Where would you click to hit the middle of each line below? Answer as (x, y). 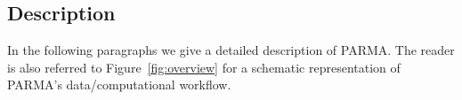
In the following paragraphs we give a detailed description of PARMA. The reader (231, 50)
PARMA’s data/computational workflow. (119, 85)
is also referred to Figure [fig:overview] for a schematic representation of (204, 67)
